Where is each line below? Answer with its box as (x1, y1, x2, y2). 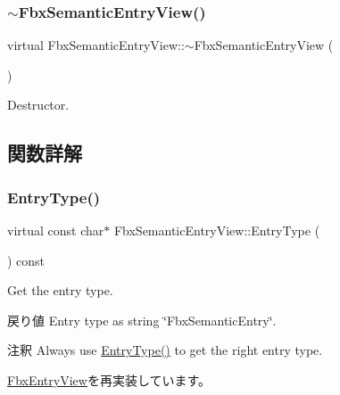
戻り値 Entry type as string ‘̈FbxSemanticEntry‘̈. (7, 310, 277, 329)
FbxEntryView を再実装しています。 (7, 370, 211, 389)
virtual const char (7, 221, 104, 239)
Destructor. (7, 95, 70, 114)
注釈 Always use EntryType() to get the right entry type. (7, 341, 323, 359)
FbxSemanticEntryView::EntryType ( (113, 221, 320, 239)
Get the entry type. (7, 281, 113, 300)
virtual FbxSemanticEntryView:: (7, 36, 185, 54)
